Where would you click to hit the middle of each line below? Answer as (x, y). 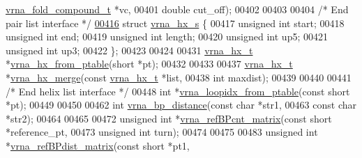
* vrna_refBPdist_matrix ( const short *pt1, (98, 145)
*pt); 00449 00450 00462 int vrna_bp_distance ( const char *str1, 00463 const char (181, 105)
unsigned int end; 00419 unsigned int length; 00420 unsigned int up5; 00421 (167, 37)
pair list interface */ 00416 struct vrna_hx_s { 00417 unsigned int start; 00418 (175, 23)
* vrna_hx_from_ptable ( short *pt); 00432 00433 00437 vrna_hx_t (149, 64)
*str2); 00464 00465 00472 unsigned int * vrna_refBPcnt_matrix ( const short (169, 118)
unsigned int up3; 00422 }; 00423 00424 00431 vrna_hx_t (129, 50)
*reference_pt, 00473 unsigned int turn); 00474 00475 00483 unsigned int (162, 132)
